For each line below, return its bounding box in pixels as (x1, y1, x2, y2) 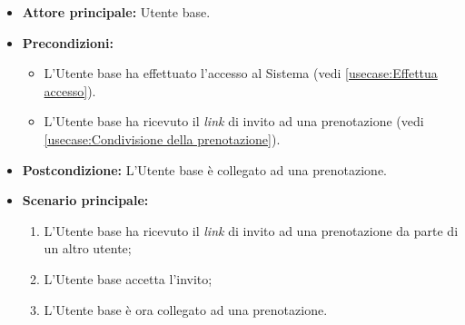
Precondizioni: (22, 33, 114, 52)
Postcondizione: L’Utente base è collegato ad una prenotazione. (22, 160, 388, 179)
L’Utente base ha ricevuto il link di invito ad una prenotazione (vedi (44, 112, 424, 131)
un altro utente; (44, 239, 132, 258)
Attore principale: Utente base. (22, 3, 211, 21)
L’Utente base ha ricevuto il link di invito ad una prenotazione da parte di (44, 221, 459, 240)
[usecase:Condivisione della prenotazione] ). (44, 129, 281, 148)
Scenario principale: (22, 191, 149, 210)
